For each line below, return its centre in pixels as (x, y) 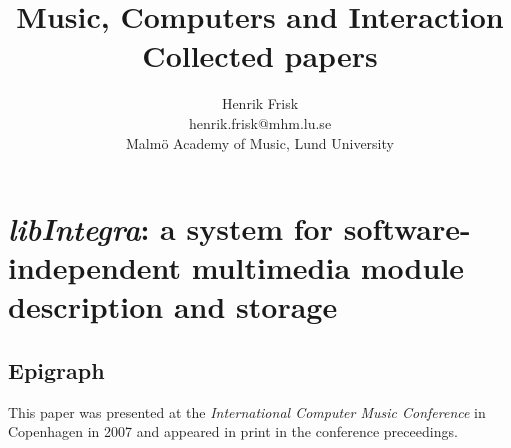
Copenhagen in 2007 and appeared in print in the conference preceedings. (233, 431)
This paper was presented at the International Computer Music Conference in (247, 411)
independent (95, 267)
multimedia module (328, 267)
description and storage (173, 306)
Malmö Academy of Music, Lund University (260, 142)
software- (407, 228)
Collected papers (260, 55)
